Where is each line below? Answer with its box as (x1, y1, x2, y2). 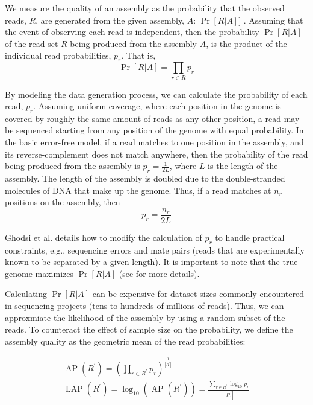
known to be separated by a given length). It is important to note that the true (5, 255, 298, 268)
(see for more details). (119, 267, 200, 279)
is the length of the (208, 159, 278, 172)
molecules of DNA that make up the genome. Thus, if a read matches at (5, 183, 271, 196)
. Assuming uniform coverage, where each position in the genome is (33, 100, 281, 112)
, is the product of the (206, 37, 287, 49)
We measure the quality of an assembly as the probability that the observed (5, 2, 285, 14)
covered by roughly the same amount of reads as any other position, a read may (5, 112, 300, 124)
